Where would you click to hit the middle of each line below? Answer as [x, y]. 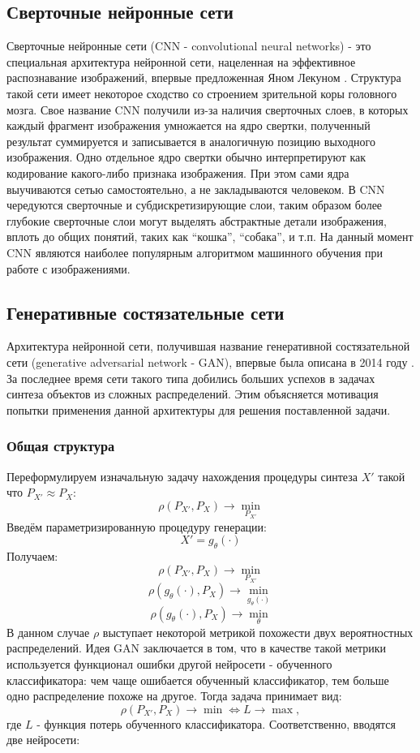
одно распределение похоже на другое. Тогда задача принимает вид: [174, 696]
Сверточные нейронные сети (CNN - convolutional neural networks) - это [189, 46]
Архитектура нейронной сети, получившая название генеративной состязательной [208, 346]
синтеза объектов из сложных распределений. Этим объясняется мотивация [193, 394]
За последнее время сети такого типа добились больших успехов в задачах [191, 378]
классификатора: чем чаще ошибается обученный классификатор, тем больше [198, 680]
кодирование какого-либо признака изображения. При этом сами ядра [178, 172]
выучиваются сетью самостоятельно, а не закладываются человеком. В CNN [196, 189]
